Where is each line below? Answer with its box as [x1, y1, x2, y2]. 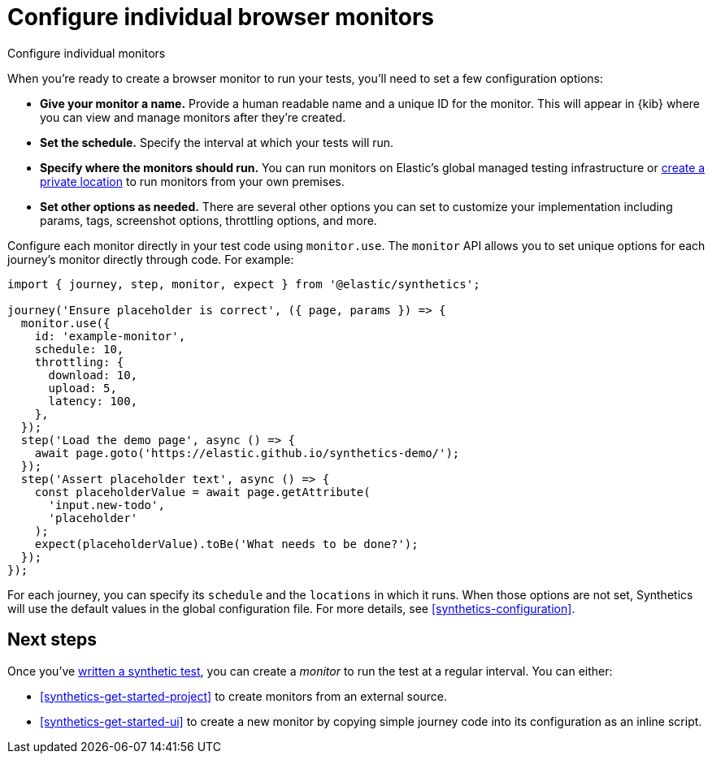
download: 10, [48, 368, 138, 382]
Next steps [7, 629, 97, 650]
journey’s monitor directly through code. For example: [7, 252, 294, 266]
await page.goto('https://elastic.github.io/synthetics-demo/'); [34, 446, 460, 460]
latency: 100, [48, 394, 138, 408]
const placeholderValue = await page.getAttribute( [34, 485, 371, 499]
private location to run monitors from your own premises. [40, 174, 345, 188]
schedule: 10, [34, 342, 124, 356]
